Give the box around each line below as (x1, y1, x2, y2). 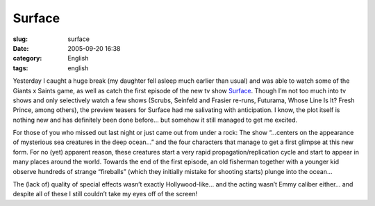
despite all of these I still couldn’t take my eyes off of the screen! (12, 190, 198, 198)
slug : (12, 35, 28, 43)
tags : (12, 63, 28, 72)
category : (12, 54, 42, 63)
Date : (12, 44, 29, 52)
